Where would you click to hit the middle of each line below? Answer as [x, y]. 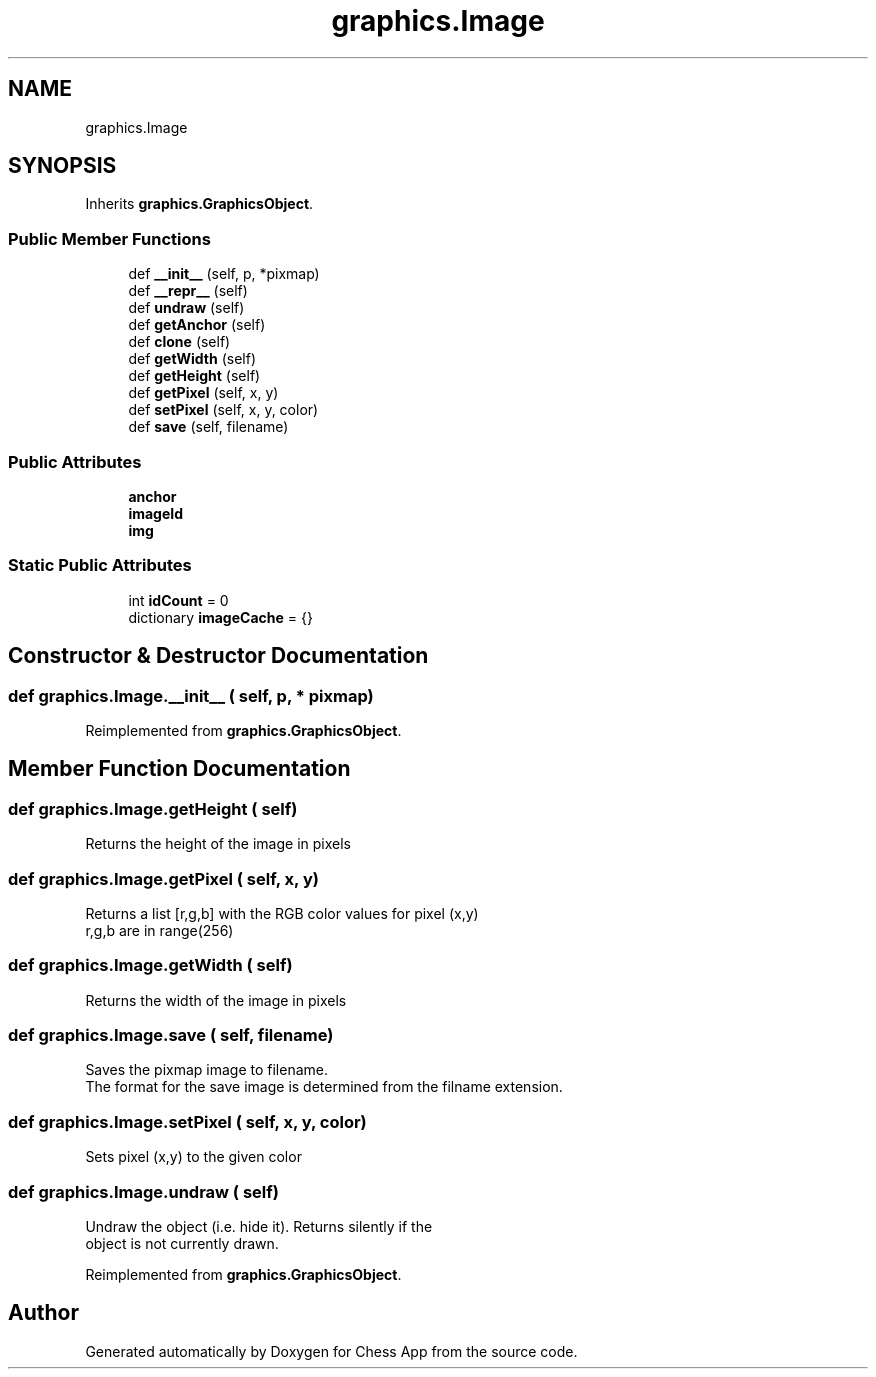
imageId [156, 513]
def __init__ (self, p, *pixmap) [224, 274]
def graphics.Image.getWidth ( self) [150, 965]
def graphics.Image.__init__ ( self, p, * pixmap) [191, 695]
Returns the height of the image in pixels [218, 844]
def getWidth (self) [192, 359]
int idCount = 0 [178, 600]
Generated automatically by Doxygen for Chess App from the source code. [331, 1351]
